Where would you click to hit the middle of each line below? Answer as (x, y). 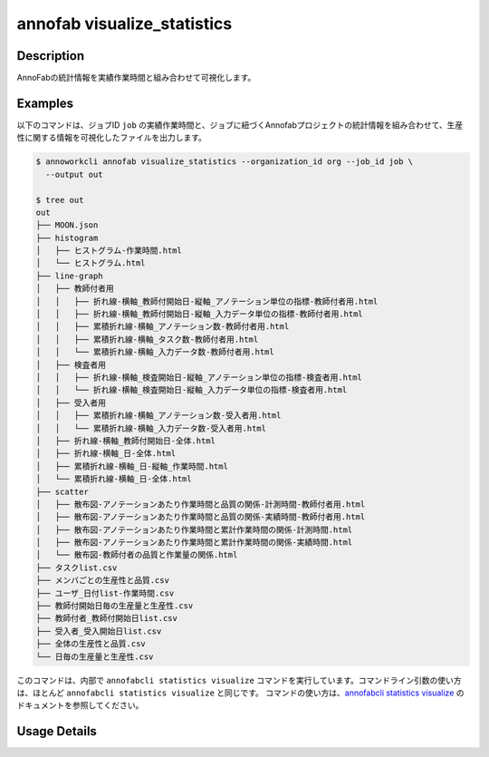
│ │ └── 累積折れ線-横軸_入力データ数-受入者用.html (151, 428)
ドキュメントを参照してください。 (80, 705)
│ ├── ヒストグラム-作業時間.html (109, 251)
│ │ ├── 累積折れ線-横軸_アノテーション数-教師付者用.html (163, 327)
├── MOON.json (67, 225)
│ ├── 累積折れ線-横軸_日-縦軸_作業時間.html (132, 466)
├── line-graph (69, 276)
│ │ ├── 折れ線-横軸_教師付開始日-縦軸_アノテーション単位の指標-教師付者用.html (207, 301)
